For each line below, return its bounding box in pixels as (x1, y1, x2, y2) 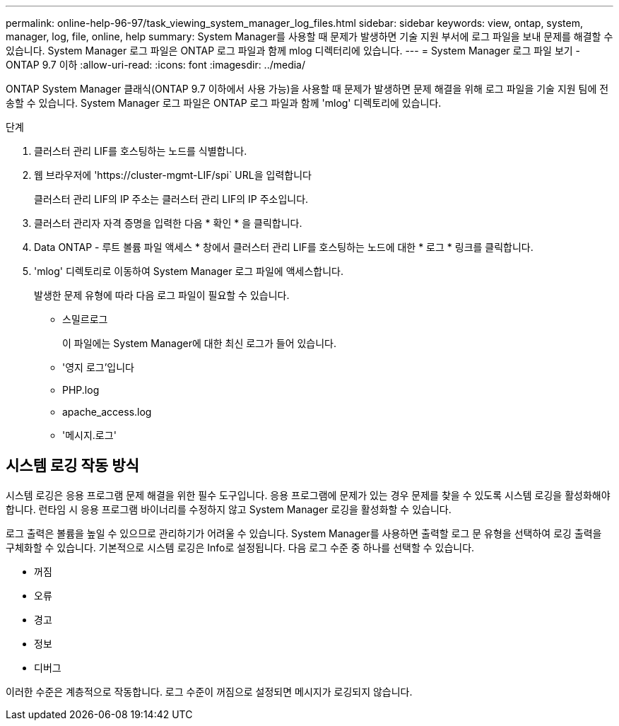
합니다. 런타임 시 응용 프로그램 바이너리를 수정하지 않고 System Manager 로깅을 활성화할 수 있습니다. (6, 503, 452, 515)
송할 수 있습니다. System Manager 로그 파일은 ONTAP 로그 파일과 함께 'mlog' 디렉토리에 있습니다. (6, 97, 442, 109)
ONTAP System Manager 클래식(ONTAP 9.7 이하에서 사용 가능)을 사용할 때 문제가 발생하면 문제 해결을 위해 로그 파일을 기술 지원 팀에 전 (6, 83, 609, 95)
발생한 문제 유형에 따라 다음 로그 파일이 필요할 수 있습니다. (34, 289, 290, 301)
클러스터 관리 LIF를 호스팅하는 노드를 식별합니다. (34, 145, 247, 157)
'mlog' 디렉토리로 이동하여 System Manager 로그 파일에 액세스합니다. (34, 265, 343, 277)
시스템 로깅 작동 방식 (6, 457, 139, 475)
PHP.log (62, 384, 100, 396)
